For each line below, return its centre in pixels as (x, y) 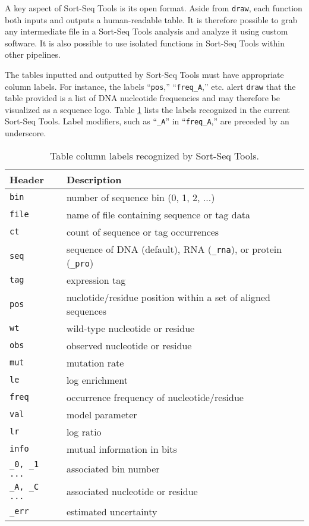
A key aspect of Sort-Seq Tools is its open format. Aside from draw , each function (154, 8)
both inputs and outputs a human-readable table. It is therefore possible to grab (151, 19)
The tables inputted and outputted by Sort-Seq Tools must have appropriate (144, 75)
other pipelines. (33, 54)
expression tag (96, 280)
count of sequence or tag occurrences (143, 231)
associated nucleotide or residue (132, 491)
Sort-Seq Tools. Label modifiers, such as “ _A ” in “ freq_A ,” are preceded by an (147, 121)
